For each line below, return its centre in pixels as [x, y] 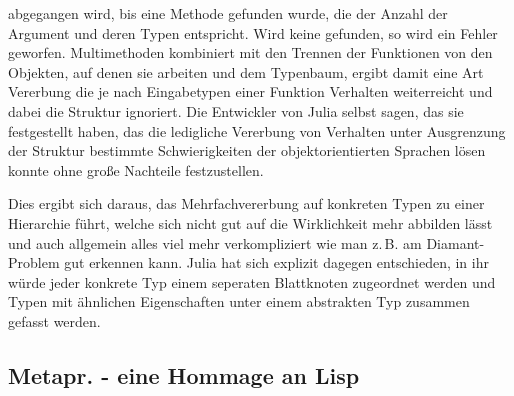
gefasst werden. [54, 320]
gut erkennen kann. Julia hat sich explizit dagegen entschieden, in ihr [276, 262]
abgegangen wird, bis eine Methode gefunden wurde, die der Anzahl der [228, 13]
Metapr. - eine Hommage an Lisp [184, 374]
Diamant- [455, 242]
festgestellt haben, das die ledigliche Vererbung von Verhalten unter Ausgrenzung [257, 130]
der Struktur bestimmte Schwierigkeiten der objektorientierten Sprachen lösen [247, 150]
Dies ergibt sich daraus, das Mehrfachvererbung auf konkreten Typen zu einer [246, 203]
